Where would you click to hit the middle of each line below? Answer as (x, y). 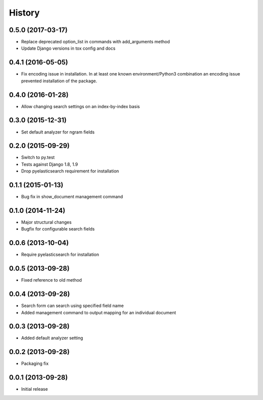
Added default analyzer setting (52, 338)
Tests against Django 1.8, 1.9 (49, 164)
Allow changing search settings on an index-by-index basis (81, 106)
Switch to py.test (38, 157)
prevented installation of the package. (59, 81)
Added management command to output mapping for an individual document (99, 312)
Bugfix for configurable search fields (58, 229)
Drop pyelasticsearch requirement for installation (70, 171)
